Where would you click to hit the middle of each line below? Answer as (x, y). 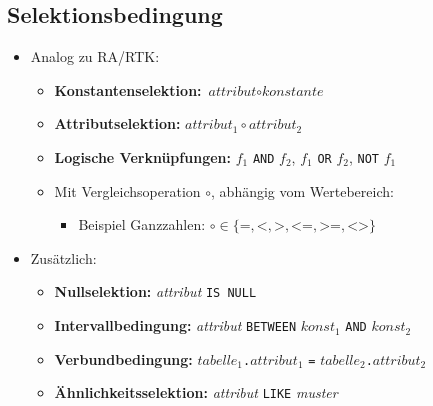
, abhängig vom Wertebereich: (302, 190)
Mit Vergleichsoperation (127, 190)
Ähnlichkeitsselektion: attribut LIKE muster (196, 392)
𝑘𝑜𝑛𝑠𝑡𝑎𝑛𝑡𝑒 (293, 91)
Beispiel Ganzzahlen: (142, 224)
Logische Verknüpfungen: (142, 156)
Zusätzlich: (63, 257)
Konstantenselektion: (128, 89)
